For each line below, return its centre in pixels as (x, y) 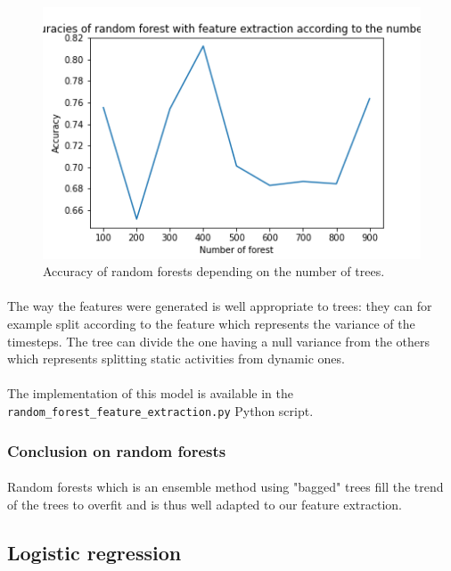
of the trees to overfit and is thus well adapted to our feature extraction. (205, 504)
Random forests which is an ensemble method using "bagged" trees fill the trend (225, 487)
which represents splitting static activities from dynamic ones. (176, 359)
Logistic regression (94, 552)
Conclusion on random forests (117, 450)
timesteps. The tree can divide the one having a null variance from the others (219, 341)
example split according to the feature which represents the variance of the (211, 324)
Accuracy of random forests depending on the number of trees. (214, 271)
